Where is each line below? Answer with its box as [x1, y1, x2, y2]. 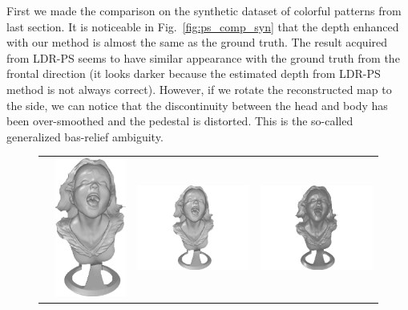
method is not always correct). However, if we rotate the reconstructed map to [6, 80, 392, 97]
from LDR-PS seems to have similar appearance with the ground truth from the [6, 49, 400, 66]
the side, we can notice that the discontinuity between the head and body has [6, 96, 388, 113]
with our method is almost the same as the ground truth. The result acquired [6, 34, 388, 51]
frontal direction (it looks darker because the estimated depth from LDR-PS [6, 65, 381, 82]
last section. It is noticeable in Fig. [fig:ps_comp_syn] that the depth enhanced [6, 18, 399, 35]
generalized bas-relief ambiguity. [6, 128, 164, 145]
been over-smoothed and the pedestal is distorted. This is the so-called [6, 112, 353, 129]
